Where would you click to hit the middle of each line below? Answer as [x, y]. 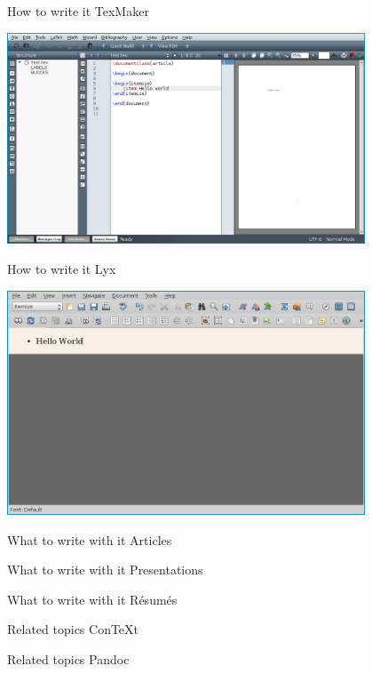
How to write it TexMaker [78, 11]
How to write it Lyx [62, 269]
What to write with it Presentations [105, 570]
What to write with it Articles [90, 539]
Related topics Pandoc [68, 659]
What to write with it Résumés [92, 599]
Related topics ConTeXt [73, 629]
